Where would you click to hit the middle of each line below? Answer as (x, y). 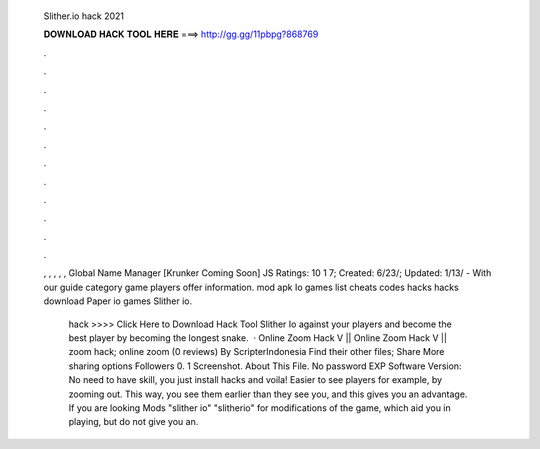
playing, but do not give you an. (133, 422)
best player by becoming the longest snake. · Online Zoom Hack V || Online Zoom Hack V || (257, 338)
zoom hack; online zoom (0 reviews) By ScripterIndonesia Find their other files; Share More (256, 352)
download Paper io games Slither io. (118, 301)
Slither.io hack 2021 (84, 16)
